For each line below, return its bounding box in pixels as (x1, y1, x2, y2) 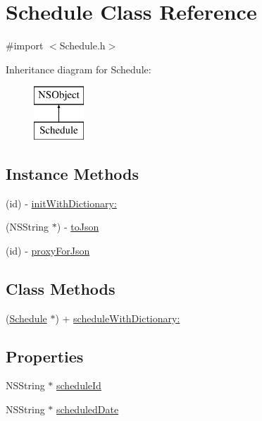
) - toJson (56, 219, 99, 234)
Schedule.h (59, 38, 106, 53)
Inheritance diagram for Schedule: (6, 61, 151, 76)
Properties (6, 345, 84, 367)
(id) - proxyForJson (6, 243, 90, 257)
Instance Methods (6, 162, 139, 184)
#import (6, 38, 44, 53)
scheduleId (56, 378, 101, 393)
